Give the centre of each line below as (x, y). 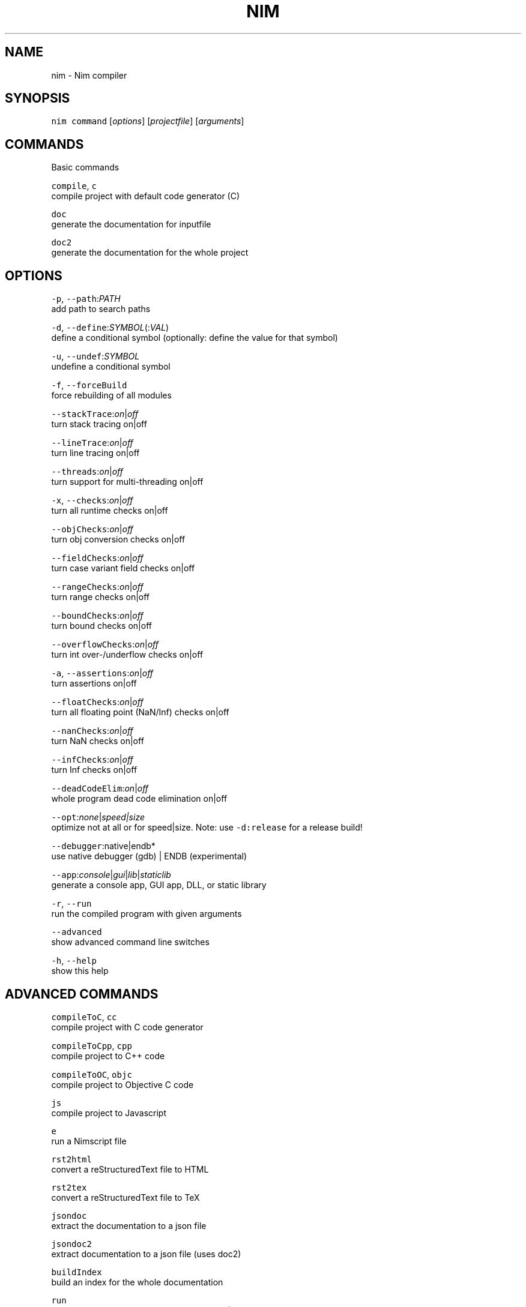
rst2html (71, 1159)
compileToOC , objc (92, 1074)
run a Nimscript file (89, 1141)
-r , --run (71, 904)
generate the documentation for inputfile (131, 224)
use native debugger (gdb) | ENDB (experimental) (149, 856)
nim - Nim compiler (89, 75)
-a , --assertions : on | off (102, 673)
